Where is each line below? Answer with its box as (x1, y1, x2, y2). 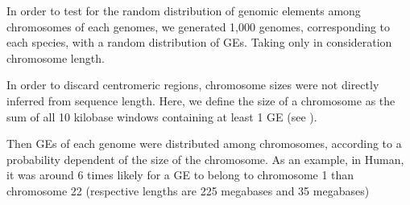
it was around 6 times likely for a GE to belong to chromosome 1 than (6, 166, 354, 183)
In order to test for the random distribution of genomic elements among (6, 2, 361, 18)
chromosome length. (6, 49, 105, 66)
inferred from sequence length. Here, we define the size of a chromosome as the (6, 92, 396, 109)
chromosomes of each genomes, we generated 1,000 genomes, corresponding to (6, 18, 391, 35)
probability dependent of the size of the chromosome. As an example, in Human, (6, 150, 404, 167)
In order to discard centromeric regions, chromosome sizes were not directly (6, 76, 379, 93)
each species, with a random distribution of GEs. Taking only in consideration (6, 34, 392, 51)
